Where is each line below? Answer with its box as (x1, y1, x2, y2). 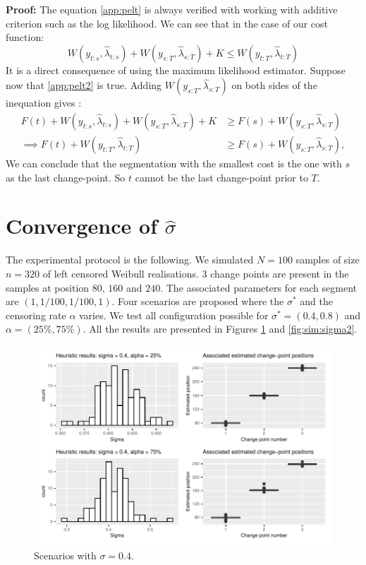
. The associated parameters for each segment (160, 280, 358, 295)
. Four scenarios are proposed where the (111, 294, 284, 309)
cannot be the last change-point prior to (135, 169, 308, 184)
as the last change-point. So (6, 169, 126, 184)
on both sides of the (231, 78, 317, 93)
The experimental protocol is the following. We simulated (6, 252, 254, 267)
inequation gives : (6, 95, 82, 110)
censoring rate (6, 307, 66, 322)
